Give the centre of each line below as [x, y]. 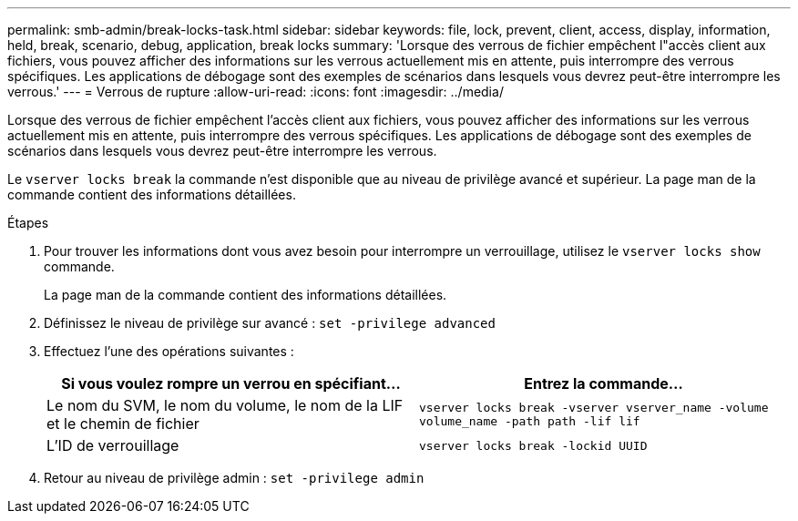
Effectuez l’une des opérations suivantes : [169, 351]
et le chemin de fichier [123, 424]
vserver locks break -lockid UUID [533, 445]
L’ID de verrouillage [113, 445]
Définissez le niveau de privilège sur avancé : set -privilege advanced [270, 323]
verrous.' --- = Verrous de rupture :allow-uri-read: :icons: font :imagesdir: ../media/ [256, 92]
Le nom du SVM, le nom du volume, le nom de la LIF [225, 405]
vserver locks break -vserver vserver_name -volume [594, 408]
